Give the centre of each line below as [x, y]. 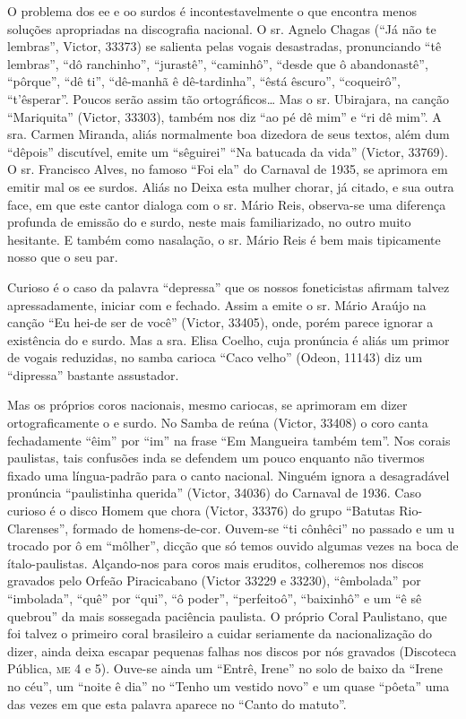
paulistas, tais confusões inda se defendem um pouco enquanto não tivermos [216, 458]
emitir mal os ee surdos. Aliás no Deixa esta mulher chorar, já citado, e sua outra [231, 186]
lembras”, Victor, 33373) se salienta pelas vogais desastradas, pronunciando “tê [224, 46]
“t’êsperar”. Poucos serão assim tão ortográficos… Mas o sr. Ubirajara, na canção [229, 98]
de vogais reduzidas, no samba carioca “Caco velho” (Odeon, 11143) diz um [215, 357]
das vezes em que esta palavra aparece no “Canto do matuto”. [177, 703]
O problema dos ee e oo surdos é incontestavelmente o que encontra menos [212, 11]
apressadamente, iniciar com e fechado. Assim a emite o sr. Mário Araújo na [217, 304]
